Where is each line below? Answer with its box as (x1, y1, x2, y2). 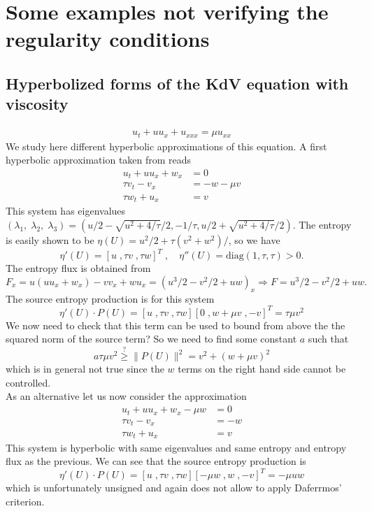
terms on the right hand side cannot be (178, 361, 346, 376)
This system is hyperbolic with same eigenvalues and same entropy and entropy (6, 440, 347, 454)
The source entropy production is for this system (6, 291, 215, 305)
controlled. (6, 375, 51, 389)
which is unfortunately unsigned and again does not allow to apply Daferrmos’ (6, 480, 342, 495)
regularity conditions (6, 24, 210, 53)
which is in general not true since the (6, 361, 164, 376)
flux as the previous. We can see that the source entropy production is (6, 454, 306, 468)
